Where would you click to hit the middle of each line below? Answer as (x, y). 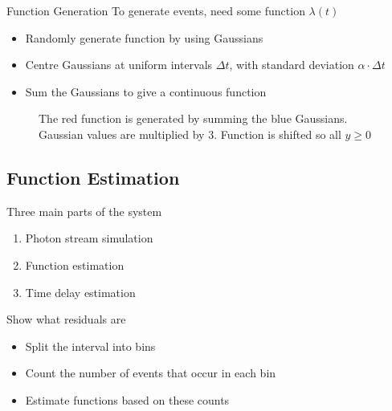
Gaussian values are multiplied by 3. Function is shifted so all (190, 134)
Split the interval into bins (90, 346)
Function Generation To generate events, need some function (156, 10)
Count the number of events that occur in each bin (151, 373)
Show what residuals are (66, 319)
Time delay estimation (80, 292)
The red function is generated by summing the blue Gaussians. (193, 118)
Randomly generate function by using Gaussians (144, 37)
